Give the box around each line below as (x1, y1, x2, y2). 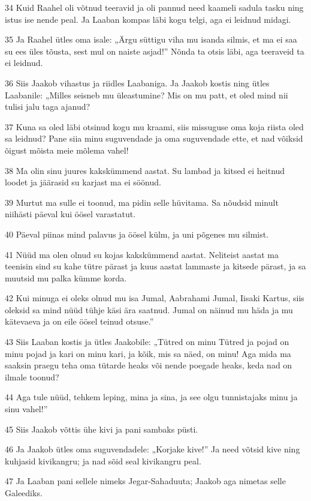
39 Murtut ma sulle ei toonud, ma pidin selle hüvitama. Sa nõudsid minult (5, 196, 279, 208)
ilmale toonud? (5, 370, 59, 383)
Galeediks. (5, 487, 43, 499)
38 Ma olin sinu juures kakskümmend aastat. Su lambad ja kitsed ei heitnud (5, 164, 285, 176)
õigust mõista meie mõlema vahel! (5, 143, 129, 156)
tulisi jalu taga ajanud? (5, 100, 90, 113)
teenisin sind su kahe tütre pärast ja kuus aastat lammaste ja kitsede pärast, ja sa (5, 260, 306, 272)
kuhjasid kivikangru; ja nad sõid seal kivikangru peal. (5, 454, 201, 467)
